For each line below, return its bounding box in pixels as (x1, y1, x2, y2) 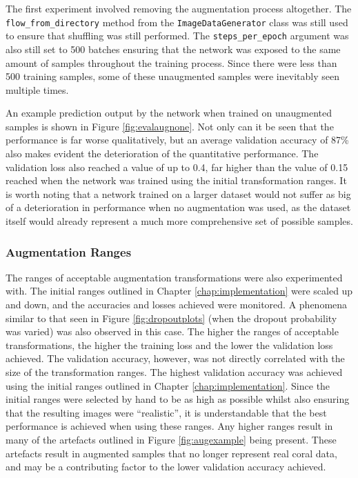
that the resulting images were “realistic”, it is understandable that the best (6, 405, 327, 419)
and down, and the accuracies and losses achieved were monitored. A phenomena (6, 297, 348, 312)
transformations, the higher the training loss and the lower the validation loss (6, 337, 333, 352)
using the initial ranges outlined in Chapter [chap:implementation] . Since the (6, 378, 330, 392)
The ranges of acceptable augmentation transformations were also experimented (6, 270, 343, 284)
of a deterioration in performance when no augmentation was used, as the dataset (6, 200, 351, 215)
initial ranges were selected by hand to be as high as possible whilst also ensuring (6, 392, 350, 406)
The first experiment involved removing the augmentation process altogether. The (6, 1, 352, 15)
